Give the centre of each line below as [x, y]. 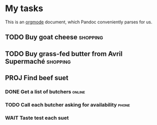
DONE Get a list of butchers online [45, 92]
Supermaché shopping [38, 61]
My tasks [24, 9]
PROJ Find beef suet [37, 78]
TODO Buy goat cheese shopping [54, 37]
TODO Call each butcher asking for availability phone [68, 105]
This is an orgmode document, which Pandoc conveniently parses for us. [79, 22]
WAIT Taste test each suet [37, 118]
